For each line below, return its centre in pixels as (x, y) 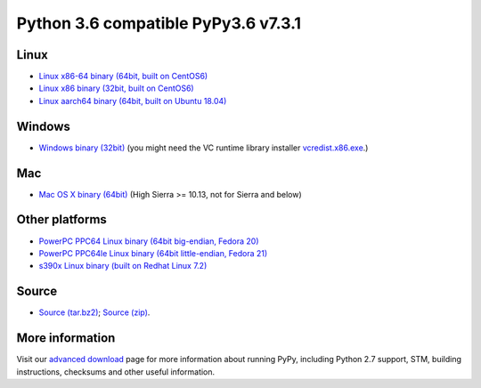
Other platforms (61, 219)
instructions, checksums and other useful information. (116, 372)
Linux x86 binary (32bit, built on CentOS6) (117, 88)
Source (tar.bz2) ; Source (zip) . (94, 312)
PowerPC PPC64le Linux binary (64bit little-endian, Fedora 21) (153, 253)
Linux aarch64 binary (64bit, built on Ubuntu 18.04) (133, 101)
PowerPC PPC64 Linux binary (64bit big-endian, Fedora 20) (149, 241)
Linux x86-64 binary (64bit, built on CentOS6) (123, 77)
